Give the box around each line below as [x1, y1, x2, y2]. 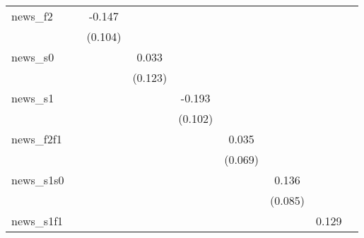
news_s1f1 [11, 213, 64, 229]
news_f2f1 [11, 131, 62, 147]
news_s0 [11, 49, 54, 65]
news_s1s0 [11, 172, 64, 188]
